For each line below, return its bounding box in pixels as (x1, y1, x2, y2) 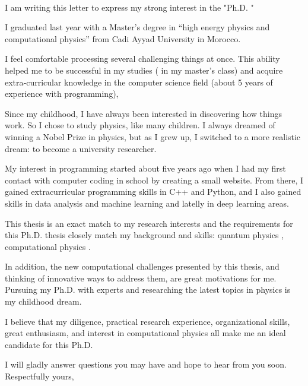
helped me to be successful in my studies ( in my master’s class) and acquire (5, 64, 283, 76)
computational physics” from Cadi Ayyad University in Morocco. (5, 32, 241, 45)
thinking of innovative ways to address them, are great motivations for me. (5, 271, 277, 284)
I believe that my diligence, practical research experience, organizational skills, (5, 315, 290, 327)
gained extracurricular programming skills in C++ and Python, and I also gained (5, 185, 301, 198)
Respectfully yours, (5, 370, 74, 382)
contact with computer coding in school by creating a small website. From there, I (5, 173, 303, 186)
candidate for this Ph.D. (5, 338, 93, 350)
